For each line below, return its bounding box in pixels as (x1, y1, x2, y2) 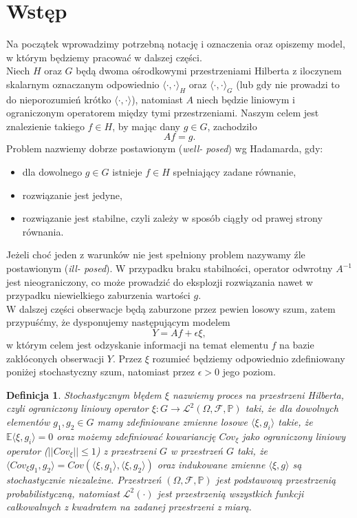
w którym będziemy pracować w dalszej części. (6, 50, 202, 64)
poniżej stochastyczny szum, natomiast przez (6, 364, 195, 379)
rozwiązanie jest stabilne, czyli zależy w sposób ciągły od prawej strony (22, 211, 323, 225)
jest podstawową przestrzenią (215, 473, 336, 487)
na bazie (279, 338, 314, 352)
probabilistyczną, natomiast (6, 486, 120, 500)
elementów (6, 414, 50, 428)
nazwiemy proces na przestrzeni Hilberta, (172, 387, 345, 402)
